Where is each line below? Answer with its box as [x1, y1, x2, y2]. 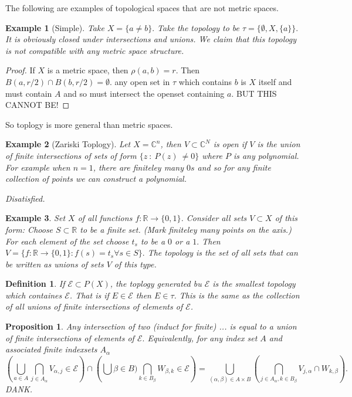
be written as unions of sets [5, 257, 104, 270]
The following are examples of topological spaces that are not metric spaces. [5, 2, 279, 13]
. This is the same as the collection [174, 289, 300, 301]
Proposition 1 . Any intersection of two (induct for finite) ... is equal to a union [5, 320, 297, 332]
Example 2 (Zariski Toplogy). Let [5, 138, 131, 150]
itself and [258, 75, 292, 87]
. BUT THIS [231, 87, 277, 99]
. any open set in [109, 75, 170, 87]
